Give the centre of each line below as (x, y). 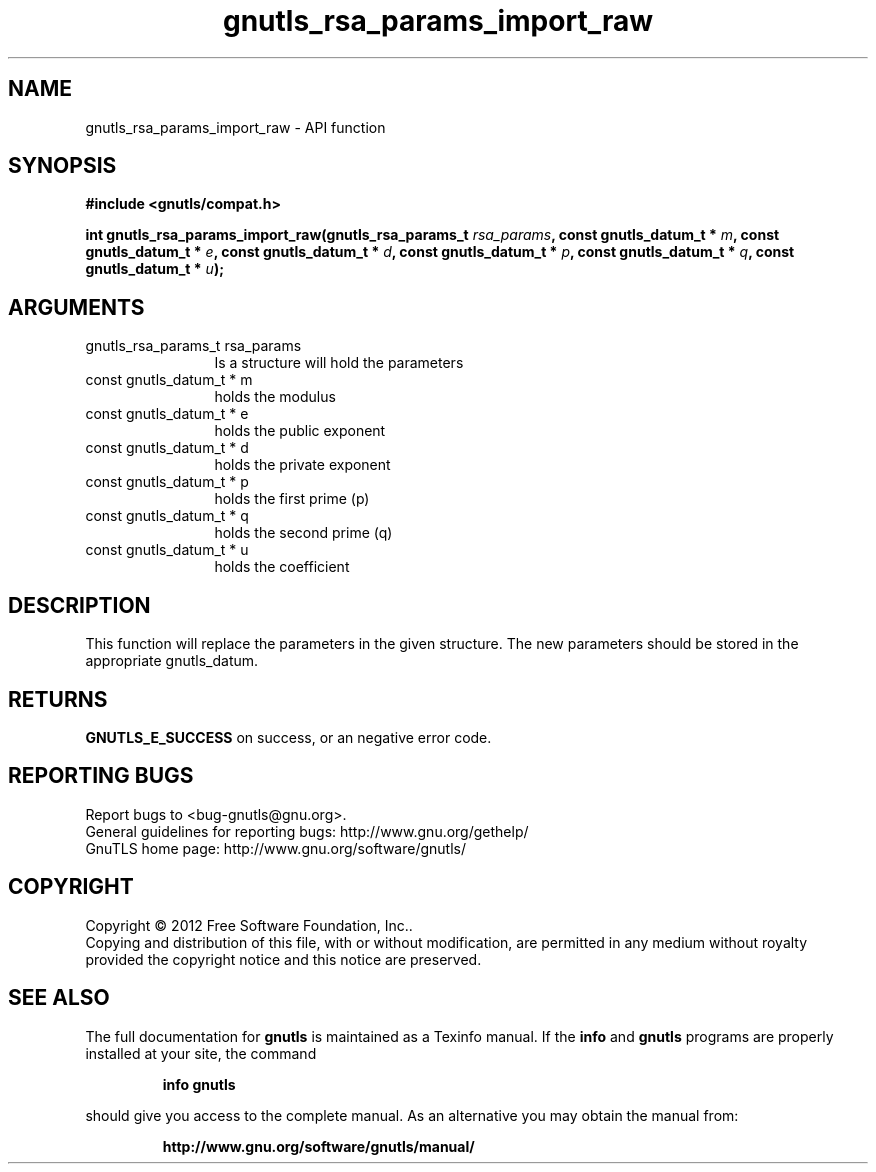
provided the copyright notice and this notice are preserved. (283, 959)
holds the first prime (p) (292, 499)
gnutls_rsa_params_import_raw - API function (235, 127)
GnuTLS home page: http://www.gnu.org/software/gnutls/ (275, 848)
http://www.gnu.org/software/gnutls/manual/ (318, 1146)
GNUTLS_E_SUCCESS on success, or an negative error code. (288, 737)
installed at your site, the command (201, 1053)
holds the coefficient (282, 567)
